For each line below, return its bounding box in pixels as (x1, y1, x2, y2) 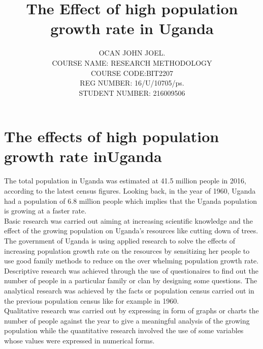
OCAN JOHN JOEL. (98, 47, 166, 58)
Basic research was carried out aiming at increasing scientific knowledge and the (4, 215, 253, 226)
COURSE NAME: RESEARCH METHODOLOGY (52, 57, 212, 68)
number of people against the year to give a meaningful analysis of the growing (4, 315, 250, 326)
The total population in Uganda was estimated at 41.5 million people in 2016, (4, 175, 246, 186)
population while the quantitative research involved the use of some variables (4, 325, 244, 336)
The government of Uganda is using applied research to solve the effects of (4, 235, 236, 246)
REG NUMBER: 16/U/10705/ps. (80, 77, 184, 88)
